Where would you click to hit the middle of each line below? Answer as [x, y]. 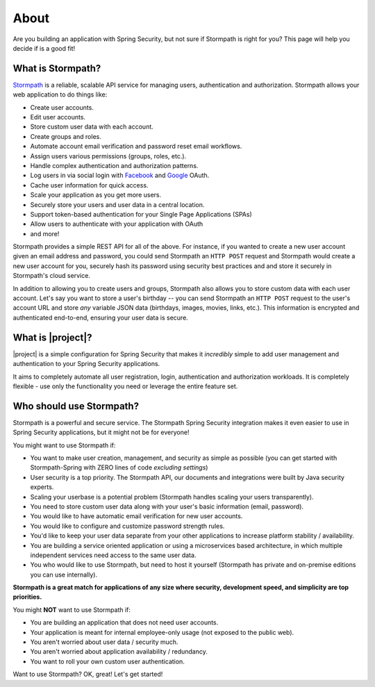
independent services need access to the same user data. [113, 555]
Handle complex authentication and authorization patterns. [114, 165]
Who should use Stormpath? [76, 406]
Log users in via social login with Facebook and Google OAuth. [120, 175]
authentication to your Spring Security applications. [86, 364]
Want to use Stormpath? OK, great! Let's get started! [88, 674]
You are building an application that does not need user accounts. [124, 622]
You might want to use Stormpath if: [64, 445]
